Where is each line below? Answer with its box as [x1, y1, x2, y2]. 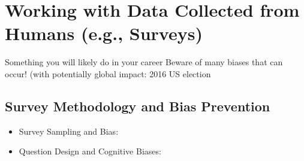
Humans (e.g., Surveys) [5, 21, 203, 45]
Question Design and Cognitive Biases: [19, 145, 161, 157]
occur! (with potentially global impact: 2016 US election [5, 67, 211, 80]
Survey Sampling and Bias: [19, 124, 119, 137]
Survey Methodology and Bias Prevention [5, 96, 270, 115]
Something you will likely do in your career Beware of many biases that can [5, 56, 283, 68]
